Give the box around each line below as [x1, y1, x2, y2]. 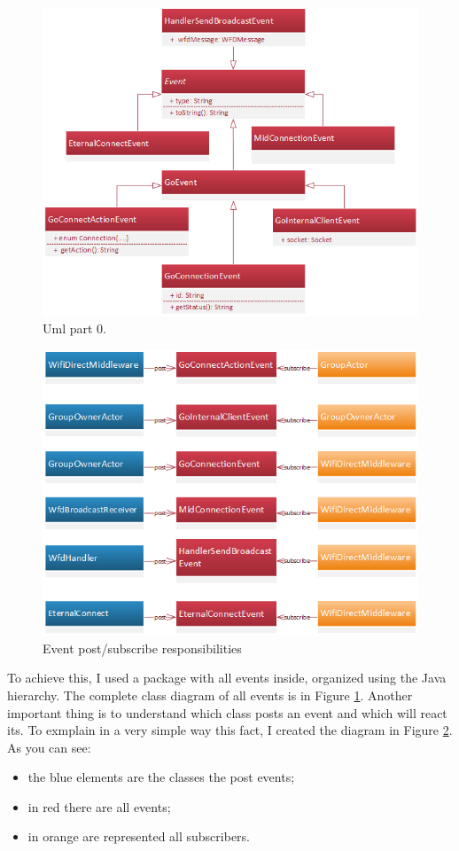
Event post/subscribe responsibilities [43, 638, 242, 657]
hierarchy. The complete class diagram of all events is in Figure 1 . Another [7, 685, 413, 704]
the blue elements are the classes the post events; [27, 768, 295, 786]
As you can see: [7, 738, 91, 756]
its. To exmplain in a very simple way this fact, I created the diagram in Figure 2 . [7, 721, 453, 739]
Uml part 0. [43, 319, 106, 338]
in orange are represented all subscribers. [27, 827, 251, 846]
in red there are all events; [27, 797, 171, 816]
